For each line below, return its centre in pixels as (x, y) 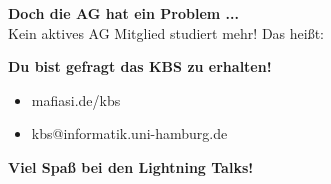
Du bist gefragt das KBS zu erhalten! (140, 66)
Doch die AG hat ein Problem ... (123, 13)
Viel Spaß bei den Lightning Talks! (131, 166)
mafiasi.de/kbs (76, 99)
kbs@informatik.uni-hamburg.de (129, 133)
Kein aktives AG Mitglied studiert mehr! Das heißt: (166, 32)
